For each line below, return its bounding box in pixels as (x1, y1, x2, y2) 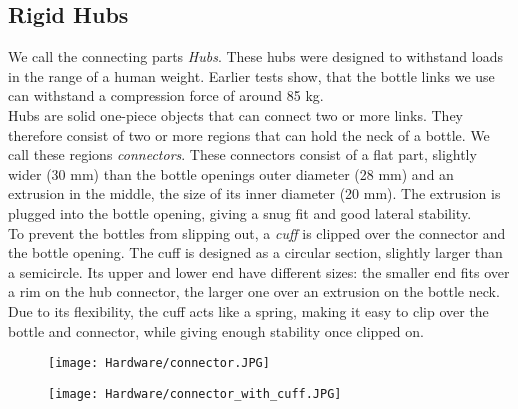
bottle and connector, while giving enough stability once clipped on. (8, 320, 424, 341)
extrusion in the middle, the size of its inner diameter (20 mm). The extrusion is (8, 183, 501, 204)
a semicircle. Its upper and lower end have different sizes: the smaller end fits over (8, 261, 510, 282)
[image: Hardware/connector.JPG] (48, 356, 270, 371)
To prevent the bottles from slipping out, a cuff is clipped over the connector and (8, 222, 506, 243)
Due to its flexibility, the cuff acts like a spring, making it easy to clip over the (8, 300, 489, 321)
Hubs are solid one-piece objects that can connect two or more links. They (8, 104, 463, 125)
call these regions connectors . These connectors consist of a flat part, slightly (8, 144, 477, 165)
